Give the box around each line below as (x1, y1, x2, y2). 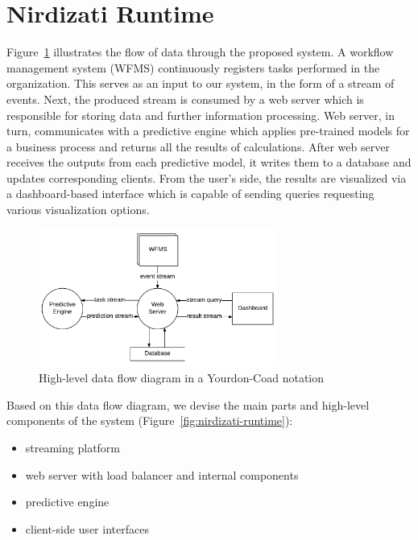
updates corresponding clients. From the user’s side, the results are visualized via (6, 169, 407, 186)
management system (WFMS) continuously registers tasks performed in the (6, 59, 380, 76)
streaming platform (25, 439, 121, 455)
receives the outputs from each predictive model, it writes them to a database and (6, 154, 412, 171)
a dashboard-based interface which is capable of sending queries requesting (6, 185, 375, 202)
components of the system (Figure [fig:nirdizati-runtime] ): (6, 412, 293, 429)
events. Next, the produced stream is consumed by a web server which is (6, 90, 364, 107)
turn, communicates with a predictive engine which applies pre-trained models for (6, 122, 410, 139)
